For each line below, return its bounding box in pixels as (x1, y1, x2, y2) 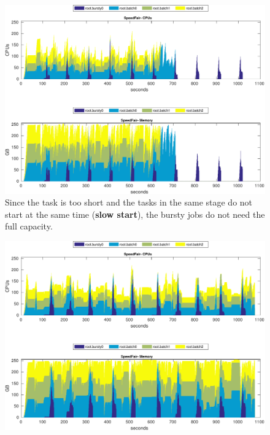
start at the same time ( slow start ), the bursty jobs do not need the (5, 207, 265, 220)
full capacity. (5, 220, 53, 233)
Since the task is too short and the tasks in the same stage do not (5, 196, 253, 209)
